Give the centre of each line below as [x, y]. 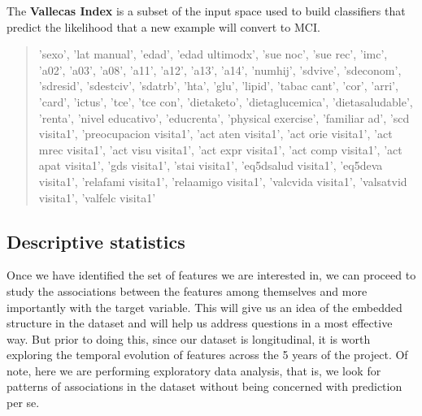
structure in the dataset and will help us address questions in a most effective [200, 323]
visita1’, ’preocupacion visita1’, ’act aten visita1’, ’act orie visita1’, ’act [215, 134]
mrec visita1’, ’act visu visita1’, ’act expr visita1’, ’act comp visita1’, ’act [220, 149]
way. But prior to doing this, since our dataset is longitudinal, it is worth [189, 338]
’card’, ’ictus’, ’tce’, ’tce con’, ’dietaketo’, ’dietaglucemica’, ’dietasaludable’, [226, 101]
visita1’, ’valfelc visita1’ [97, 197]
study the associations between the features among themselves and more [187, 290]
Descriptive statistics [96, 241]
